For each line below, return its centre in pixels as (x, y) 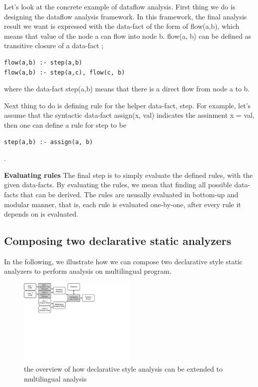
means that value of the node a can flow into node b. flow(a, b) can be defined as (128, 36)
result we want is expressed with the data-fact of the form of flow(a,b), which (122, 26)
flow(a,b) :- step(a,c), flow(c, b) (65, 72)
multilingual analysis (55, 379)
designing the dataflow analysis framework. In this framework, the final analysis (126, 16)
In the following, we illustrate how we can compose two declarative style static (123, 261)
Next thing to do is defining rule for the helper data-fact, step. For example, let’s (128, 105)
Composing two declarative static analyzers (118, 241)
